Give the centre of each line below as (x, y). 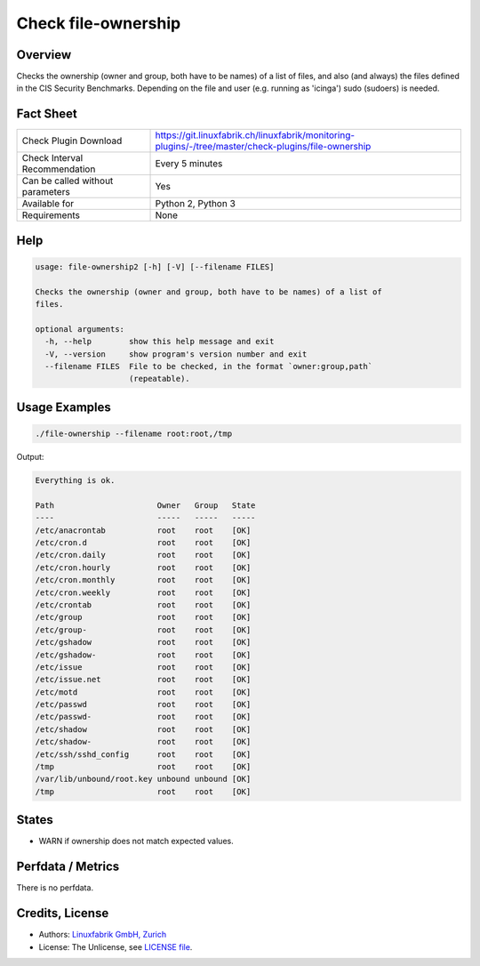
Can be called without (68, 181)
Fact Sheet (47, 114)
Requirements (51, 215)
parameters (46, 192)
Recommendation (59, 169)
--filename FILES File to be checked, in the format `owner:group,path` (209, 366)
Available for (48, 204)
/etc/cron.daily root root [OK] (143, 555)
